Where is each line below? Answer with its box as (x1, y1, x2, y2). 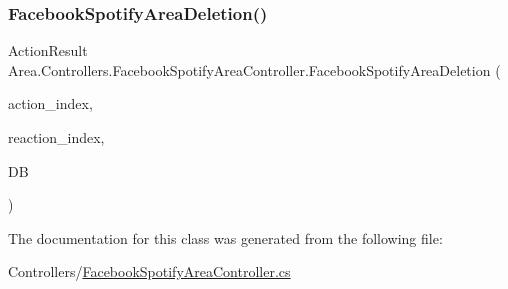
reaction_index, (8, 127, 105, 147)
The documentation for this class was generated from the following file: (8, 227, 443, 248)
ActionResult (8, 40, 88, 61)
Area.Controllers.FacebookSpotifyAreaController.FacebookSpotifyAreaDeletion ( (8, 59, 501, 80)
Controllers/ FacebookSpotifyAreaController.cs (8, 261, 291, 282)
